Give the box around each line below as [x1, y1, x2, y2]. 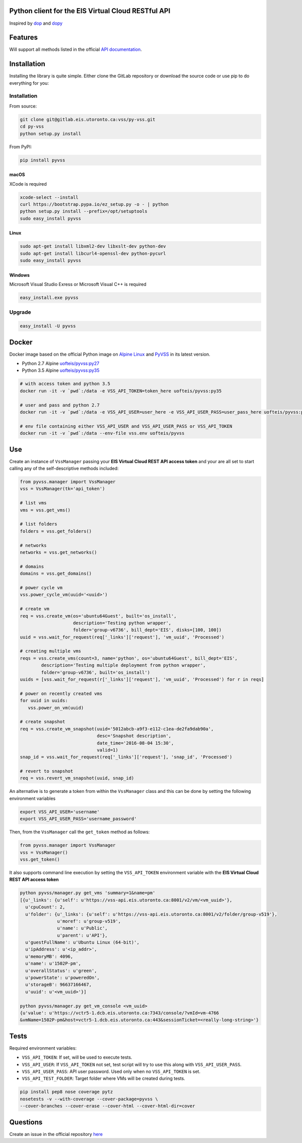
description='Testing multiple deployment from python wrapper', [41, 662, 206, 668]
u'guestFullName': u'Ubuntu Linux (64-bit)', [25, 940, 139, 945]
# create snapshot [20, 719, 65, 725]
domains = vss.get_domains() [20, 570, 92, 577]
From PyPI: [9, 144, 32, 150]
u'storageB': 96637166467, [25, 982, 92, 988]
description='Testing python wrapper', [73, 620, 172, 625]
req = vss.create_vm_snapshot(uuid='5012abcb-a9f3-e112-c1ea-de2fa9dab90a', [20, 726, 214, 731]
